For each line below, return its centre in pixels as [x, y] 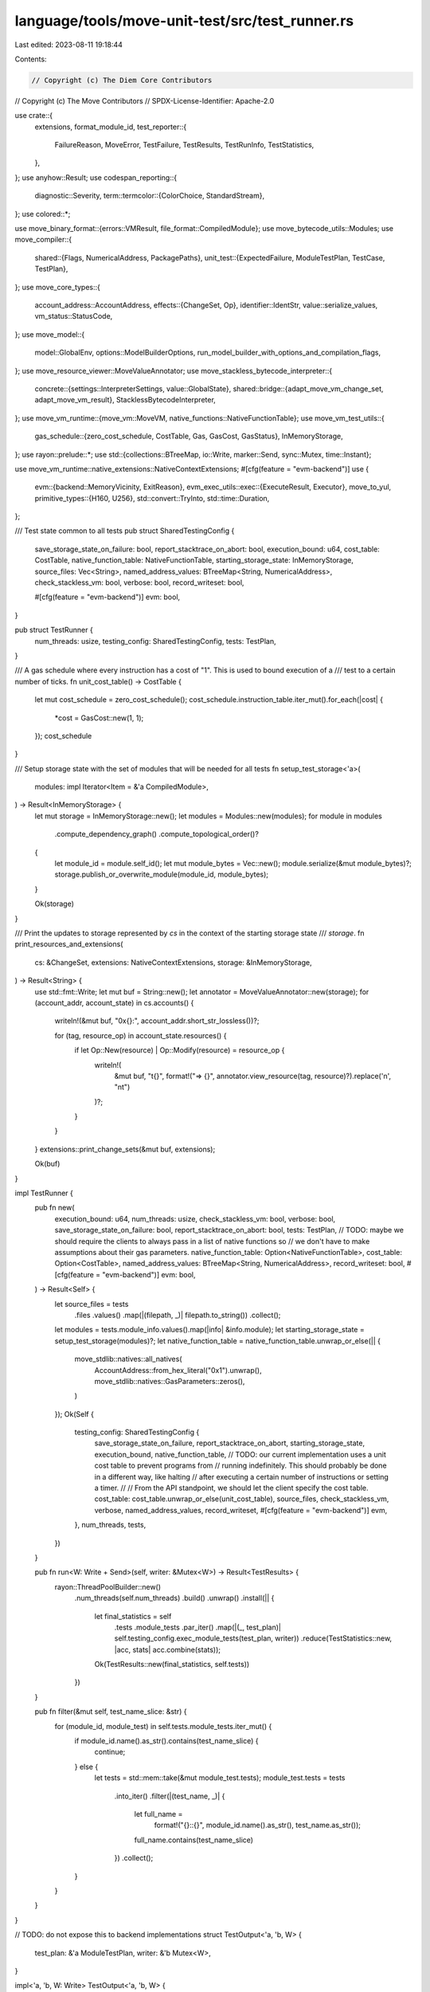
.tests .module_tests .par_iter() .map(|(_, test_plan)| [198, 1627]
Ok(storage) [55, 904]
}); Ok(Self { [74, 1414]
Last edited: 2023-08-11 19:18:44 [69, 45]
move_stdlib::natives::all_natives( [128, 1359]
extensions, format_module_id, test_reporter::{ [111, 127]
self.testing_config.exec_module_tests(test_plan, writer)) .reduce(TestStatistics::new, [253, 1638]
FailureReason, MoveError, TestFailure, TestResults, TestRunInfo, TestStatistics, [184, 145]
